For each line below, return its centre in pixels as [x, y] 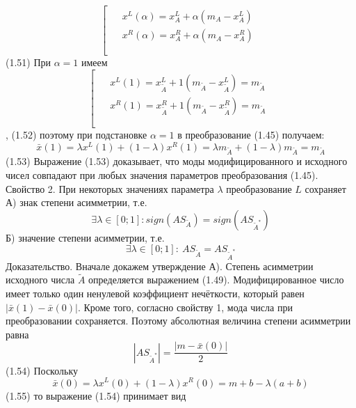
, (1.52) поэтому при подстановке [76, 134]
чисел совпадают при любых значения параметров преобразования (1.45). [162, 174]
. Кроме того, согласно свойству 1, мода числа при [185, 307]
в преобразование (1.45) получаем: [251, 134]
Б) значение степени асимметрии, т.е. [85, 237]
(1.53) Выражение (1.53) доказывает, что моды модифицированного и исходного [177, 161]
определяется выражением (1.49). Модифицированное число [216, 280]
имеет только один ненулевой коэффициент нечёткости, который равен [155, 293]
